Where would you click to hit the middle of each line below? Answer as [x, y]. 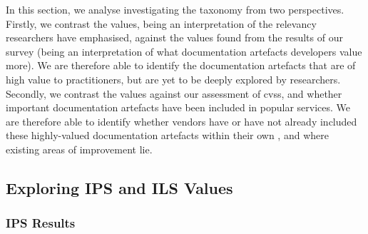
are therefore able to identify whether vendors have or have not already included [182, 121]
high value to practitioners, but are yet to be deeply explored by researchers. [173, 79]
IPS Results [41, 223]
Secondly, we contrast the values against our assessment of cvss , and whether [174, 93]
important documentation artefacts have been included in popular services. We [178, 107]
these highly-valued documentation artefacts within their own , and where [167, 135]
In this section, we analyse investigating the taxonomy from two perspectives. [175, 9]
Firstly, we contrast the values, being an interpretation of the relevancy [161, 23]
